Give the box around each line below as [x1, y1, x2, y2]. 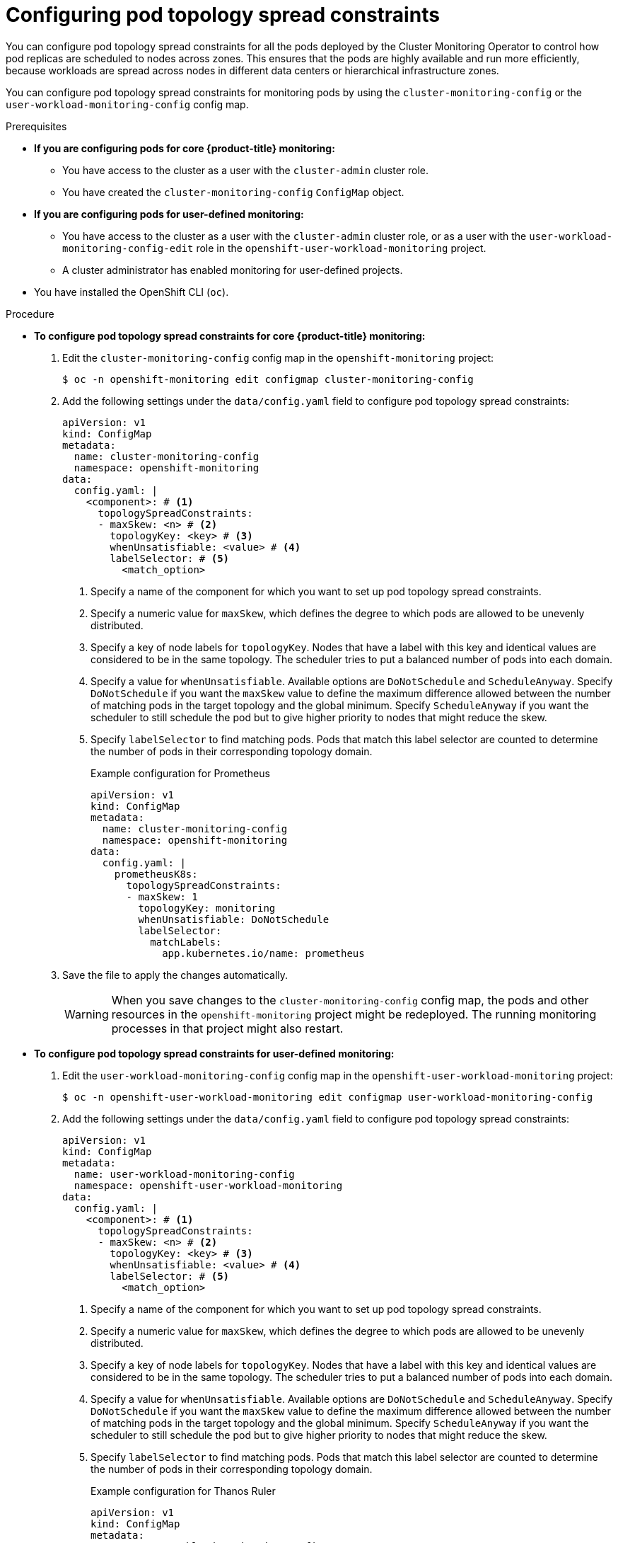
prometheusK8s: [114, 868, 198, 880]
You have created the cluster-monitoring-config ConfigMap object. [62, 185, 404, 198]
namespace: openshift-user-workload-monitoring [74, 1179, 343, 1191]
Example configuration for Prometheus [91, 767, 270, 779]
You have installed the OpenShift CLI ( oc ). [34, 285, 229, 298]
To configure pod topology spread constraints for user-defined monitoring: [34, 1047, 395, 1060]
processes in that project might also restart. [111, 1021, 344, 1036]
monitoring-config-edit [62, 242, 194, 254]
